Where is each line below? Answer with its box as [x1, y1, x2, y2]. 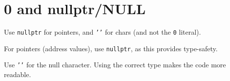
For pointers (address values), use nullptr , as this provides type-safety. [4, 43, 218, 53]
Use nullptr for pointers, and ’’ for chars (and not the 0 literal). [4, 27, 201, 37]
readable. [4, 69, 31, 80]
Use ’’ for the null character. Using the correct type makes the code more [4, 60, 226, 70]
